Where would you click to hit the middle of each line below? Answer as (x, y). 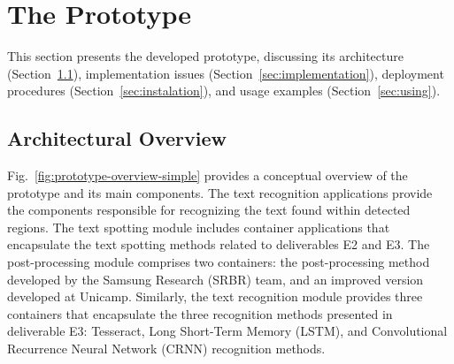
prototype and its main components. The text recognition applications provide (220, 192)
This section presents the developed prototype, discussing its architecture (205, 56)
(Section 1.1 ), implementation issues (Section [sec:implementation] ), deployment (226, 73)
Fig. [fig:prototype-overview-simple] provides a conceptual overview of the (208, 175)
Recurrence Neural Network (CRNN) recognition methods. (166, 349)
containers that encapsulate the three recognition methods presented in (200, 313)
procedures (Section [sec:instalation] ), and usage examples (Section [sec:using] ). (224, 91)
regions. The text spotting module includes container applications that (199, 227)
